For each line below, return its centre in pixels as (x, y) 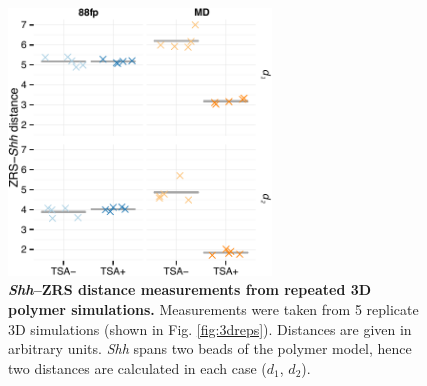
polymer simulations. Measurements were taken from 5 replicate (213, 308)
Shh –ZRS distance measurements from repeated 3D (190, 289)
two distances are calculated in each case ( (137, 367)
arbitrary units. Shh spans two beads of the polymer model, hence (210, 348)
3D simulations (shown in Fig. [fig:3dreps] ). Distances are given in (210, 328)
